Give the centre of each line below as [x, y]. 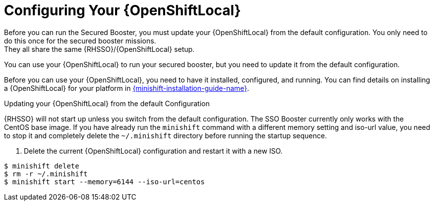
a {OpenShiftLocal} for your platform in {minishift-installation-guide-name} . [127, 88]
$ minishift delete [42, 166]
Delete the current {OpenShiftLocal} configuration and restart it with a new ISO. [153, 151]
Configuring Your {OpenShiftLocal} [123, 10]
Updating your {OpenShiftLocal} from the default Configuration [107, 103]
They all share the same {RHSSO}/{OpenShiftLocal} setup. [99, 49]
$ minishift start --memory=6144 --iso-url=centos [104, 182]
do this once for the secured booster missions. [80, 41]
